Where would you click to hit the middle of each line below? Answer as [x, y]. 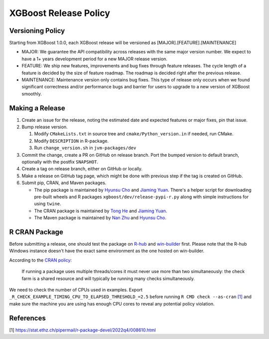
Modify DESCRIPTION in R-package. [71, 141]
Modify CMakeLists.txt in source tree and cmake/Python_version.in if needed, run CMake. [134, 134]
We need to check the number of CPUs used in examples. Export [76, 290]
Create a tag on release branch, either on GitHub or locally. [82, 169]
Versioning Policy [37, 31]
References [27, 318]
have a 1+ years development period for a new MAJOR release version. [95, 59]
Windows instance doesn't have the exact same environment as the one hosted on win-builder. [107, 251]
